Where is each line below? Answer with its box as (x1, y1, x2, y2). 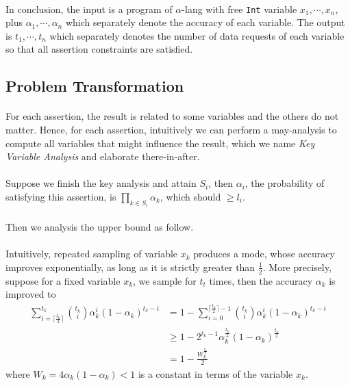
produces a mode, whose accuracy (193, 246, 335, 261)
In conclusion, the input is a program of (5, 1, 173, 16)
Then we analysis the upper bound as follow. (5, 220, 194, 233)
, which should (160, 189, 221, 203)
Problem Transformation (5, 75, 184, 96)
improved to (5, 287, 56, 301)
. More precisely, (262, 259, 332, 274)
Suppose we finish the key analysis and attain (5, 176, 197, 190)
